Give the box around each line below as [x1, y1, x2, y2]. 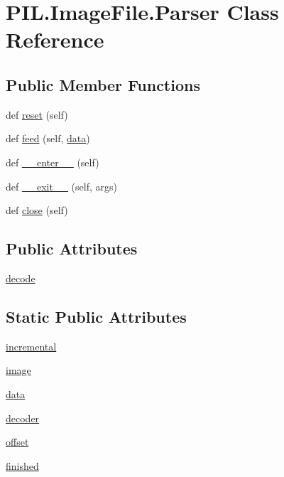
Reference [6, 25, 104, 54]
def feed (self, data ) [6, 131, 90, 146]
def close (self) [6, 203, 68, 218]
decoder [6, 410, 40, 425]
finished [6, 458, 39, 473]
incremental [6, 338, 57, 353]
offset [6, 434, 29, 449]
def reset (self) [6, 107, 68, 122]
